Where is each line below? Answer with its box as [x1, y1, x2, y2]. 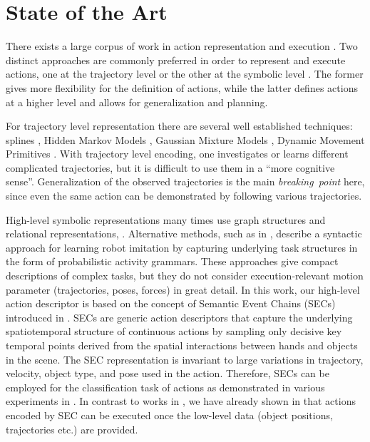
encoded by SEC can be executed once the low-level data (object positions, [6, 407, 333, 422]
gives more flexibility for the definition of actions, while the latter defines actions [6, 80, 358, 95]
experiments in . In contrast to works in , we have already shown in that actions [6, 394, 356, 408]
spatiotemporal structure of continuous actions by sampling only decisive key [6, 324, 342, 339]
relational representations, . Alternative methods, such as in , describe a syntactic [6, 226, 362, 241]
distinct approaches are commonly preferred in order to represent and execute [6, 52, 346, 67]
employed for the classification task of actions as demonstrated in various [6, 379, 325, 394]
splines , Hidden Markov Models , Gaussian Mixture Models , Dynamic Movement [6, 132, 365, 147]
